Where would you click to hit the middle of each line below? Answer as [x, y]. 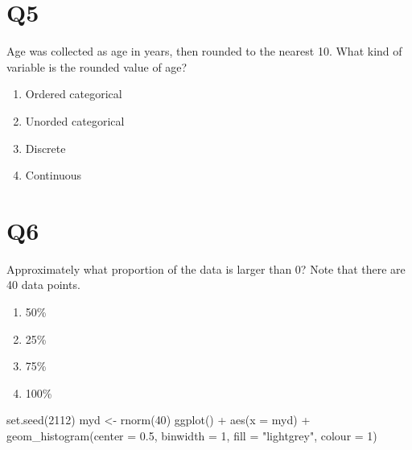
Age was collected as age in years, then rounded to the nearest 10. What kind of [204, 51]
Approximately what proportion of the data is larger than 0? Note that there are [206, 268]
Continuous [54, 175]
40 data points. [43, 285]
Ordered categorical [74, 94]
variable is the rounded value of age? [97, 66]
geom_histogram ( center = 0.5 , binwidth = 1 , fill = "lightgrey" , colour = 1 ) [192, 435]
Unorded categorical [75, 120]
